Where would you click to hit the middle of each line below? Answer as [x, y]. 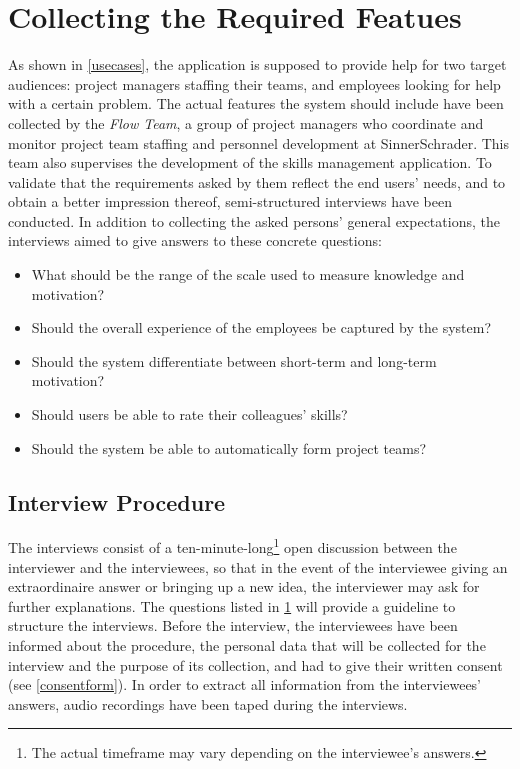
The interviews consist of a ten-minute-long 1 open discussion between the [232, 546]
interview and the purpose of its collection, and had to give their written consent [255, 664]
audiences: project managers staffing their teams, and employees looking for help [254, 83]
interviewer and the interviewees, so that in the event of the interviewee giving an [258, 566]
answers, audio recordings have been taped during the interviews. [208, 703]
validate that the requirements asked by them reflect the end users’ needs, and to [257, 181]
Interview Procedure [117, 501]
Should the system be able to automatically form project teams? [229, 447]
